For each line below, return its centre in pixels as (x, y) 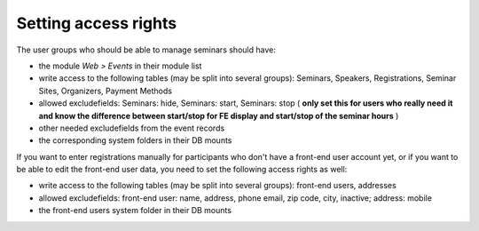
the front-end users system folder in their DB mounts (135, 211)
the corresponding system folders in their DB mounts (135, 140)
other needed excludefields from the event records (132, 128)
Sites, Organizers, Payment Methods (106, 91)
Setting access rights (97, 23)
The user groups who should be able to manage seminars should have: (146, 50)
